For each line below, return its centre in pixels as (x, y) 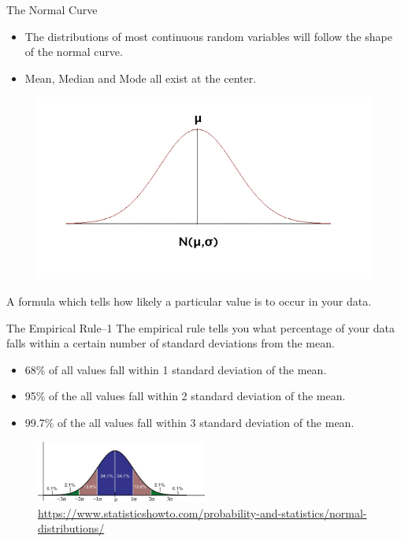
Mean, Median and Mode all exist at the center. (141, 78)
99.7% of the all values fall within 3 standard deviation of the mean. (189, 422)
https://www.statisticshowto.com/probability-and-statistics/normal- (202, 512)
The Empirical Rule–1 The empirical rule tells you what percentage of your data (200, 327)
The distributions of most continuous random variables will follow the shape (208, 36)
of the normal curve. (74, 52)
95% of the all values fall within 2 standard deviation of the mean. (185, 396)
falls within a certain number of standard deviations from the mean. (171, 343)
